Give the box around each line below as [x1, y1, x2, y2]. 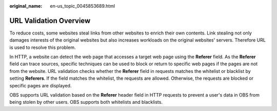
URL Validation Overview [9, 16, 91, 25]
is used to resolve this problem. [9, 44, 76, 50]
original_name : [9, 3, 43, 9]
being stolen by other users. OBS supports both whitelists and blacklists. [9, 99, 163, 105]
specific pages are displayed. [9, 82, 72, 88]
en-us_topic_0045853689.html [50, 3, 115, 9]
